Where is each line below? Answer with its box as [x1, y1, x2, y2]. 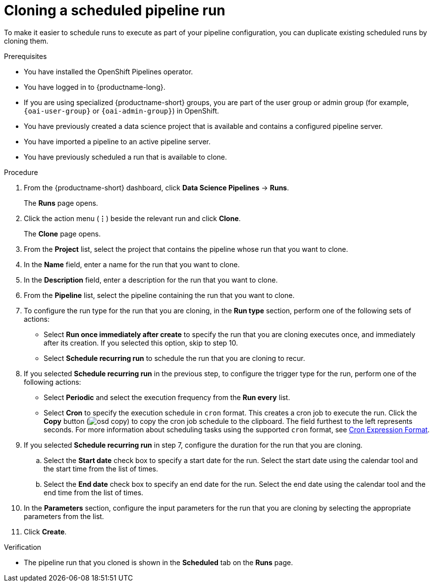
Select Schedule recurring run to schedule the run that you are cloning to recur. [44, 353, 305, 362]
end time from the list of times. [44, 488, 144, 497]
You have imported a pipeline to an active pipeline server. [24, 137, 211, 146]
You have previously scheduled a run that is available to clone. [24, 152, 227, 161]
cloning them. [4, 36, 49, 45]
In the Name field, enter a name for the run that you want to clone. [24, 260, 240, 269]
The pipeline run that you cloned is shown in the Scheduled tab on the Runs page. [24, 558, 293, 567]
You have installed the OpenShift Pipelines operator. [24, 67, 193, 76]
